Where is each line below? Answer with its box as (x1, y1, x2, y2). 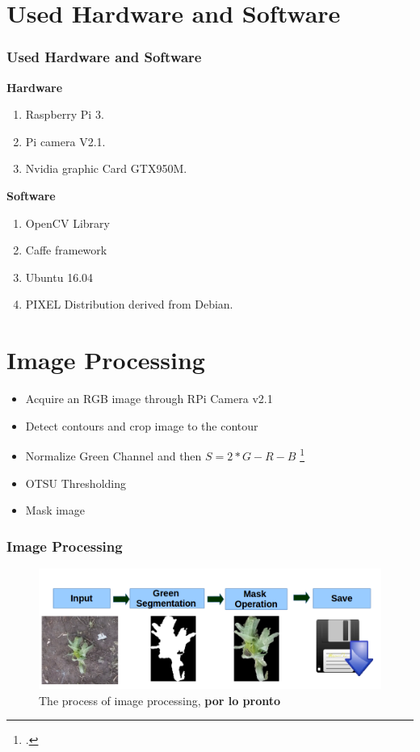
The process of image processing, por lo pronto (39, 691, 281, 708)
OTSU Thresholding (25, 474, 126, 491)
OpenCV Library (25, 214, 110, 231)
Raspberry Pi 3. (25, 106, 104, 123)
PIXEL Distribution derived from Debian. (25, 296, 233, 313)
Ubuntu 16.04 (25, 268, 94, 285)
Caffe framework (25, 242, 107, 258)
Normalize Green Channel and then (25, 447, 202, 464)
